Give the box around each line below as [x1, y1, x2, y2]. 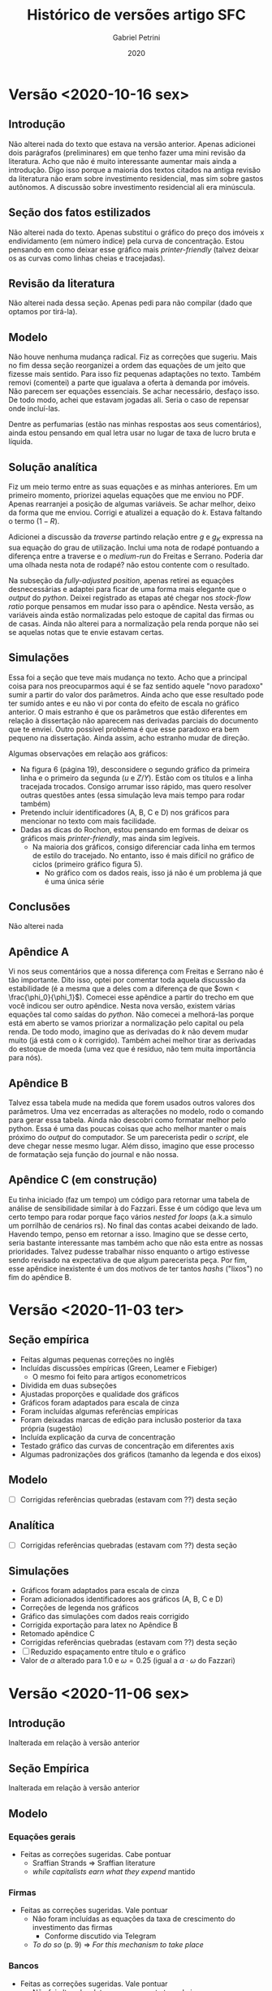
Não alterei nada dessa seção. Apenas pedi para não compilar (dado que [8, 298, 253, 308]
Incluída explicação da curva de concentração [19, 1432, 176, 1442]
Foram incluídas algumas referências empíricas [19, 1406, 179, 1416]
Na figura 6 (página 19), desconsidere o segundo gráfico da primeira [19, 764, 250, 774]
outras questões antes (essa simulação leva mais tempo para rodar [19, 790, 245, 800]
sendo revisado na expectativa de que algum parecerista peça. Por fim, [8, 1255, 248, 1264]
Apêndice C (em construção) [8, 1173, 158, 1187]
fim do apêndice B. [8, 1272, 71, 1282]
